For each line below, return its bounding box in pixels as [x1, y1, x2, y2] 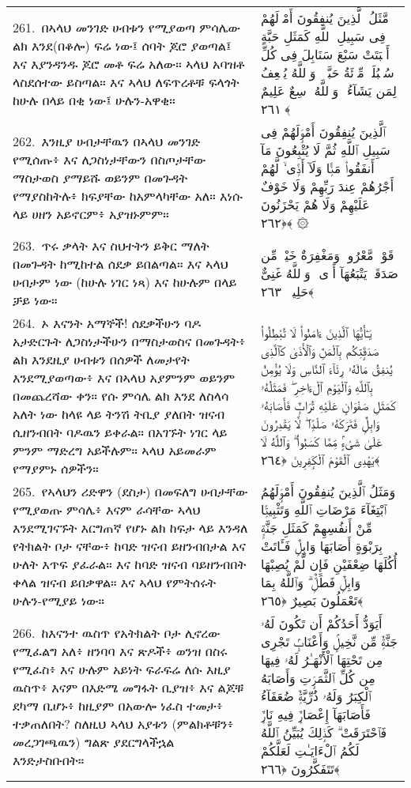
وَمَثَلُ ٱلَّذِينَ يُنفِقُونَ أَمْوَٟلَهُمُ [261, 482, 396, 500]
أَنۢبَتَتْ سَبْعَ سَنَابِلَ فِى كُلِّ [261, 45, 390, 63]
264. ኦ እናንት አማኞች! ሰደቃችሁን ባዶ [13, 314, 202, 332]
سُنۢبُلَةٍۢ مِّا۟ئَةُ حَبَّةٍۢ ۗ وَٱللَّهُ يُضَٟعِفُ [261, 63, 394, 81]
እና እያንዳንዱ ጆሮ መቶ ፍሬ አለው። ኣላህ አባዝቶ [13, 54, 245, 73]
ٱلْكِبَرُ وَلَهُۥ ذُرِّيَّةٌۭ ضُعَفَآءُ [261, 687, 371, 705]
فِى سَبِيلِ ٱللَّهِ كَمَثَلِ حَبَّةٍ [261, 27, 386, 45]
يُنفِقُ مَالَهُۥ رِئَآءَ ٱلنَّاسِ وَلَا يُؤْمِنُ [261, 359, 393, 378]
